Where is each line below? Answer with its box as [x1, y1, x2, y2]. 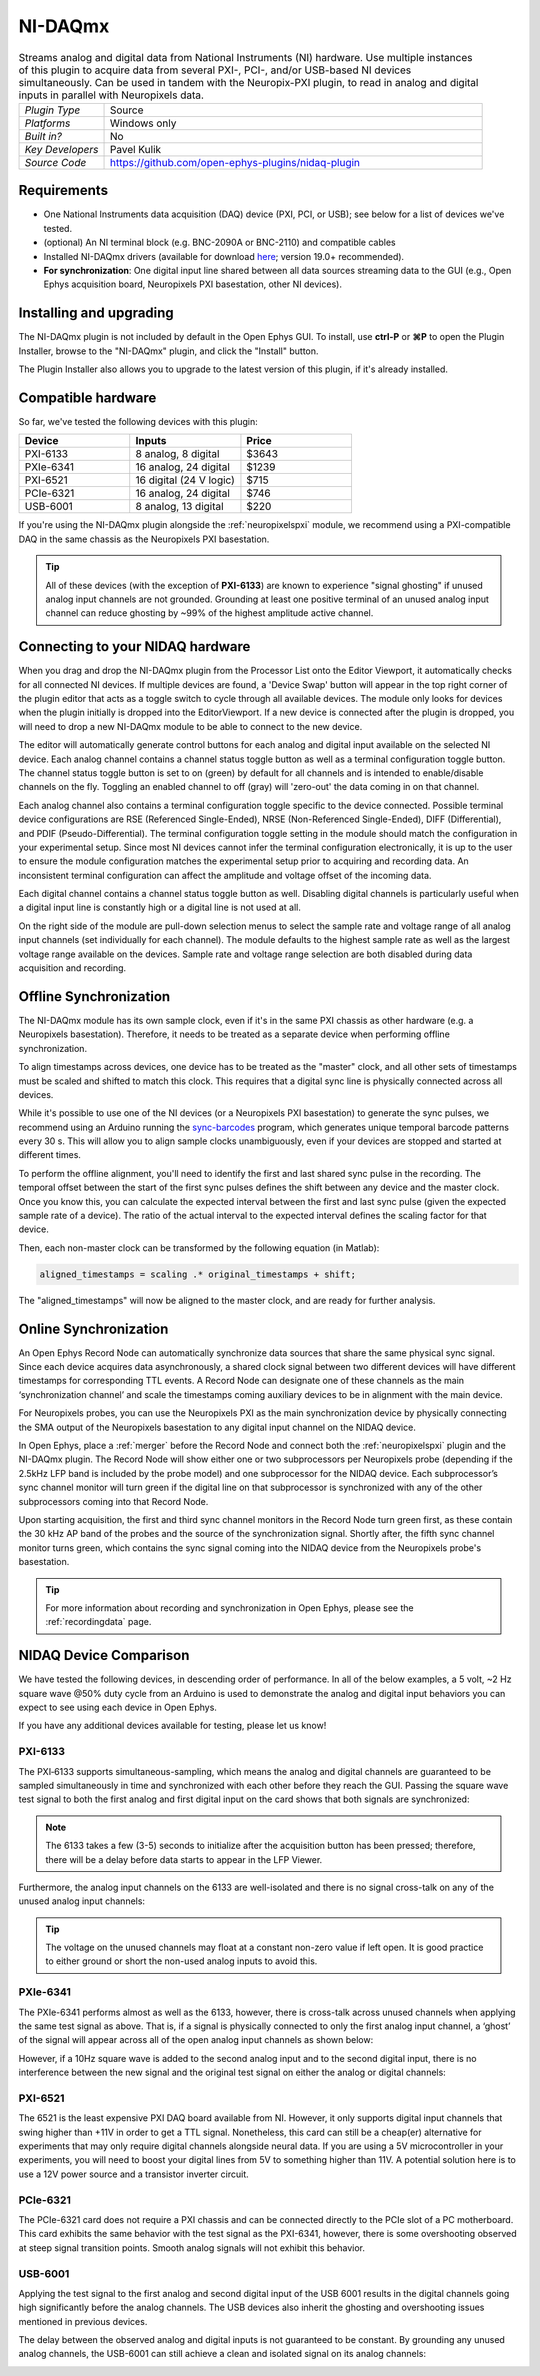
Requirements [18, 182, 109, 199]
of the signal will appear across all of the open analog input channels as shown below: [18, 2034, 374, 2046]
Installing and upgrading [18, 305, 174, 322]
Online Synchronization [18, 1320, 169, 1337]
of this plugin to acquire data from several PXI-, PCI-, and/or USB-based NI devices [18, 63, 412, 77]
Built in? [24, 129, 62, 143]
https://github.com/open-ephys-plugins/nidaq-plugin [109, 155, 360, 169]
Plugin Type [24, 103, 81, 117]
